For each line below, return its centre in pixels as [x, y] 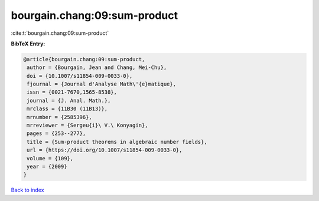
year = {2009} [47, 167]
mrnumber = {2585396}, [60, 117]
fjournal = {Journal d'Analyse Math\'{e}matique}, [102, 84]
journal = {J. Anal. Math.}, [69, 100]
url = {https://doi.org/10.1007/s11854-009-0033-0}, [105, 150]
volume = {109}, [50, 158]
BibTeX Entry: [28, 44]
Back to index [27, 190]
